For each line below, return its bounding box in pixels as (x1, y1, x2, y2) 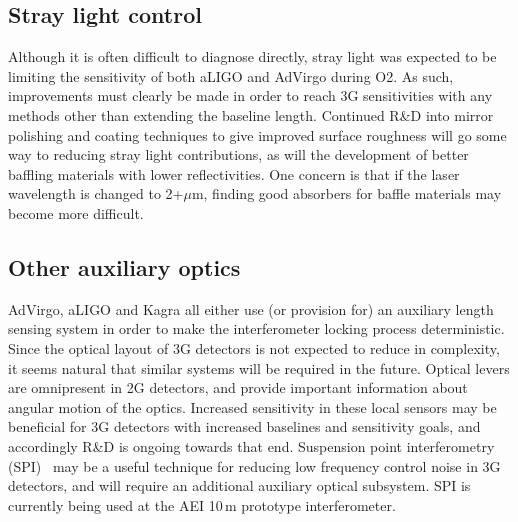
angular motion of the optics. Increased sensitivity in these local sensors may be (8, 396, 497, 417)
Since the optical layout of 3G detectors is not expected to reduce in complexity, (8, 337, 500, 358)
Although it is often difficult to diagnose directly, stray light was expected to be (8, 46, 497, 67)
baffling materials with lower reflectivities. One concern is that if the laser (8, 163, 460, 184)
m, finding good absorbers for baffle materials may (191, 183, 502, 204)
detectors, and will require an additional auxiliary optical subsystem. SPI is (8, 475, 471, 496)
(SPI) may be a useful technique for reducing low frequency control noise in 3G (8, 455, 501, 476)
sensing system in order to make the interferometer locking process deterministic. (8, 318, 505, 339)
